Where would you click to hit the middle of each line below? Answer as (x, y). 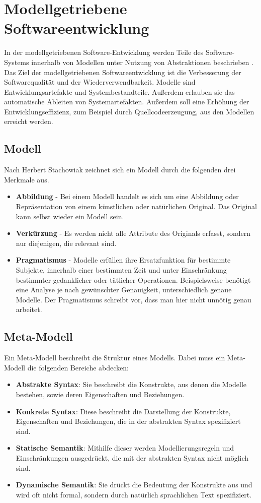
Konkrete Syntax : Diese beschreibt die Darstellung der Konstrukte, (123, 411)
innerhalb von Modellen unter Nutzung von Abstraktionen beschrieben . (142, 62)
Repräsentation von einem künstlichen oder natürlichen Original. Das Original (137, 206)
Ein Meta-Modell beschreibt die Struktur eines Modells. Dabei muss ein (115, 358)
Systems (17, 62)
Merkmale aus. (27, 179)
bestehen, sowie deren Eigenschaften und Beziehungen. (100, 394)
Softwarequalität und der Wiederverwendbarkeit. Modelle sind (100, 82)
